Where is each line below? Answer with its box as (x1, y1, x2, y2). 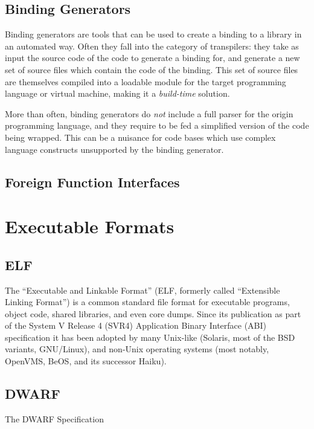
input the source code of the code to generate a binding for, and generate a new (5, 51, 300, 64)
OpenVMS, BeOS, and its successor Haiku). (5, 355, 167, 367)
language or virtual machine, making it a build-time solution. (5, 87, 230, 100)
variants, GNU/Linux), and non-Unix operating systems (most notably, (5, 343, 269, 355)
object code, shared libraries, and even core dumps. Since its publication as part (5, 307, 301, 320)
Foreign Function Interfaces (5, 172, 180, 191)
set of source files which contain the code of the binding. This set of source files (5, 63, 298, 76)
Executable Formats (5, 214, 175, 239)
